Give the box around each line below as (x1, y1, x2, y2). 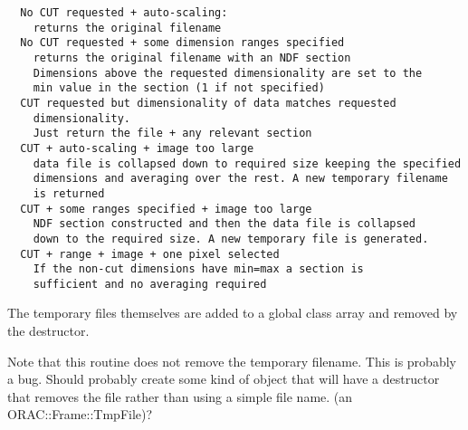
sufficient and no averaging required (33, 277, 267, 291)
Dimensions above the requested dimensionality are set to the (33, 66, 423, 80)
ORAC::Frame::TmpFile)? (7, 405, 153, 424)
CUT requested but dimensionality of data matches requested (20, 96, 396, 110)
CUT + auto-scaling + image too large (20, 141, 254, 155)
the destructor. (7, 321, 90, 340)
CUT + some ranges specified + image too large (20, 202, 312, 215)
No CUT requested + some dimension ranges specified (20, 36, 345, 50)
